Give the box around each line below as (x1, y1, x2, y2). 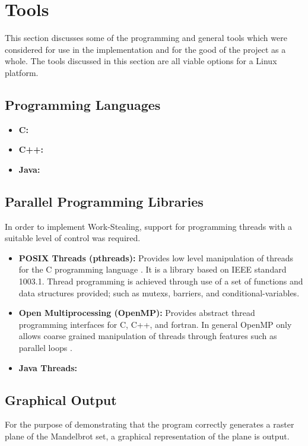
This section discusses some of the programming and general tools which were (5, 31, 287, 44)
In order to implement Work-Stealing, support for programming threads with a (5, 220, 292, 232)
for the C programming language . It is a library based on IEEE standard (18, 263, 287, 276)
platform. (5, 66, 39, 78)
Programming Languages (5, 95, 161, 113)
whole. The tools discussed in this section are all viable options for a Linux (5, 55, 277, 67)
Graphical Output (5, 390, 117, 409)
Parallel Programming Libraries (5, 192, 204, 210)
